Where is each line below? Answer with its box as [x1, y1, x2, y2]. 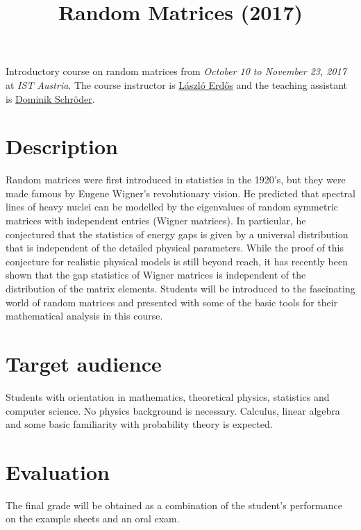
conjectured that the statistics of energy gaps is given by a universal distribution [6, 226, 349, 241]
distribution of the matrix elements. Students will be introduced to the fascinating [6, 281, 355, 296]
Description [6, 132, 119, 160]
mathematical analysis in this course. [6, 308, 163, 323]
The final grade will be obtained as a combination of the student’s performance [6, 497, 342, 512]
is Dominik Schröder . [6, 91, 95, 106]
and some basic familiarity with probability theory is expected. [6, 417, 273, 431]
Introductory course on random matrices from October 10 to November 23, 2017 [6, 64, 346, 78]
